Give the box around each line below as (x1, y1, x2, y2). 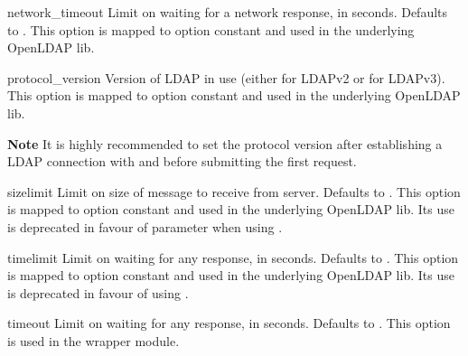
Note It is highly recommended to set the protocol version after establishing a (7, 134, 443, 153)
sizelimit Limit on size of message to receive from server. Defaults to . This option (7, 182, 461, 201)
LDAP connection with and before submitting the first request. (7, 152, 357, 171)
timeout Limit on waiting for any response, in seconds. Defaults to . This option (7, 314, 451, 333)
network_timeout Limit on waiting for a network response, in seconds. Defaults (7, 3, 448, 21)
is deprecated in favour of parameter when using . (7, 217, 283, 236)
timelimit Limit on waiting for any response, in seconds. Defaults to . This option (7, 248, 459, 267)
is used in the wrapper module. (7, 331, 180, 350)
